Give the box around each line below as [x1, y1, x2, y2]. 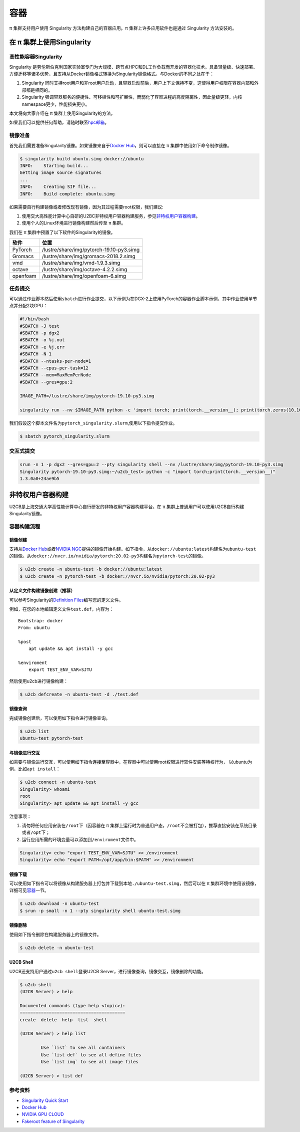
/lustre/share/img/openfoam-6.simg [41, 273, 126, 280]
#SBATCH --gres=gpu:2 [19, 379, 73, 385]
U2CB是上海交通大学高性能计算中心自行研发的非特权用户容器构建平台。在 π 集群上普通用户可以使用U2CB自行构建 [9, 504, 244, 510]
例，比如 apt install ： [9, 766, 60, 772]
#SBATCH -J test [19, 323, 60, 329]
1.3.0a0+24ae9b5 [19, 476, 60, 482]
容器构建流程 [9, 523, 40, 530]
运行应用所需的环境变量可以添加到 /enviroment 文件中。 [21, 836, 138, 842]
